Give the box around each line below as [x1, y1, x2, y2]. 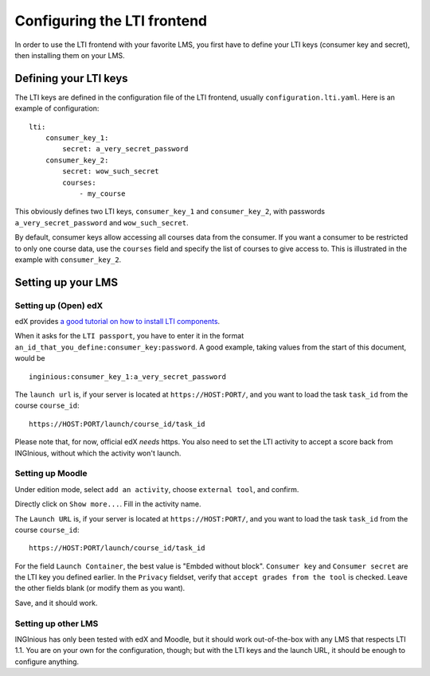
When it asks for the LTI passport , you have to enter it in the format [14, 331, 244, 341]
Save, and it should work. [14, 598, 98, 608]
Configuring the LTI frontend [14, 12, 208, 29]
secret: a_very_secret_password [62, 144, 189, 154]
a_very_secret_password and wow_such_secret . [14, 217, 189, 227]
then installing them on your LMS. [14, 50, 125, 60]
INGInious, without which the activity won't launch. [14, 448, 182, 458]
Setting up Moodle [14, 468, 88, 479]
